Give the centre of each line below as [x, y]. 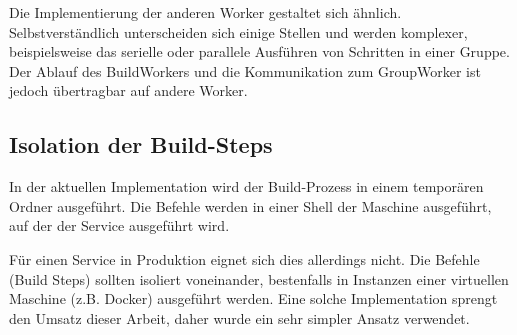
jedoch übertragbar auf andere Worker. [128, 90]
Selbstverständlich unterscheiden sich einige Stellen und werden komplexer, [238, 31]
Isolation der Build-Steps [141, 144]
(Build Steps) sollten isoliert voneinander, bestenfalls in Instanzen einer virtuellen [259, 278]
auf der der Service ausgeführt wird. [119, 225]
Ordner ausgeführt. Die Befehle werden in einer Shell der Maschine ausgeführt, [250, 205]
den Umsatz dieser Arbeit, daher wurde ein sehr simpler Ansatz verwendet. [239, 317]
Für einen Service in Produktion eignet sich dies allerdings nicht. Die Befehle [244, 258]
